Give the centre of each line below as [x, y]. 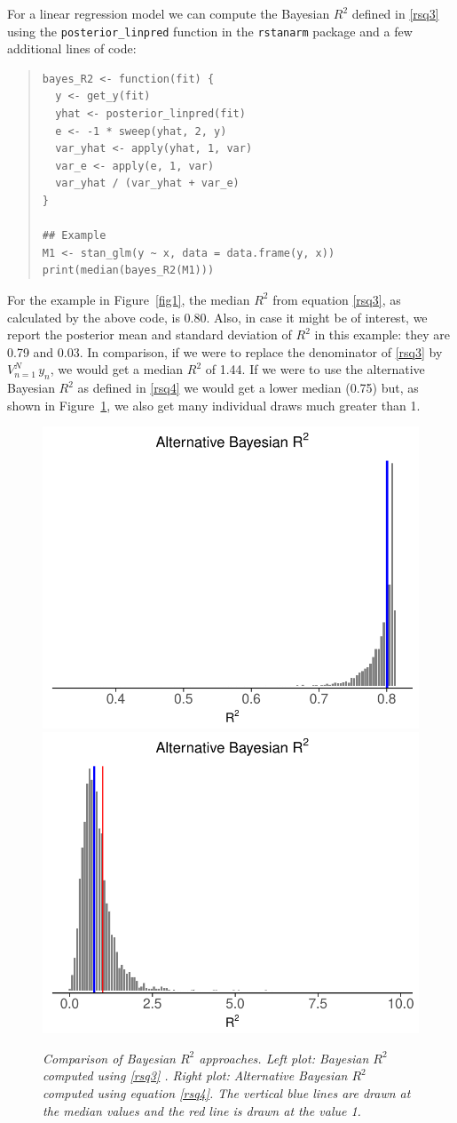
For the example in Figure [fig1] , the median [129, 299]
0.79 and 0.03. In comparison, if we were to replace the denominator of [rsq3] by [225, 351]
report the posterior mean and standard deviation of [150, 335]
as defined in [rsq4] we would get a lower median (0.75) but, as [248, 388]
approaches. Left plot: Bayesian [284, 1058]
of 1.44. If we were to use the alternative [315, 369]
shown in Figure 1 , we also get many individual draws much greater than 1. [214, 405]
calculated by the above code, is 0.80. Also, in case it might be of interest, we [217, 317]
